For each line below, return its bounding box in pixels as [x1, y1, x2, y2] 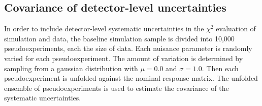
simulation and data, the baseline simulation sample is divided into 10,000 [4, 33, 235, 43]
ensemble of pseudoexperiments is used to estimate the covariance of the [4, 82, 229, 93]
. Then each [202, 63, 239, 73]
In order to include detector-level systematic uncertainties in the [4, 23, 204, 34]
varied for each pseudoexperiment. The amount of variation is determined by [4, 52, 243, 63]
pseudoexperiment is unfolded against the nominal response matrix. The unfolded [4, 73, 258, 83]
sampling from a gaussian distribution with [4, 63, 138, 73]
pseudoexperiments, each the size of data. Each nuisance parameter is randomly [4, 43, 252, 54]
